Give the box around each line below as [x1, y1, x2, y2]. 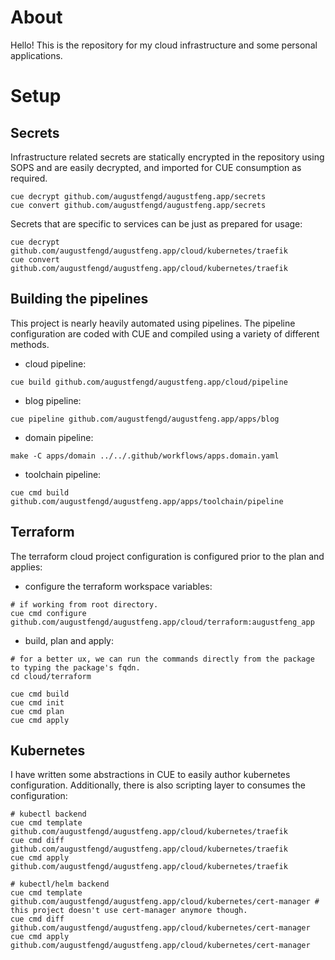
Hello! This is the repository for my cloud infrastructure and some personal [10, 39, 318, 51]
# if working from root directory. [10, 599, 159, 610]
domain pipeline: [24, 431, 94, 443]
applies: [10, 561, 43, 573]
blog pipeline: [24, 394, 82, 406]
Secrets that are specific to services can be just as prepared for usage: [10, 217, 303, 230]
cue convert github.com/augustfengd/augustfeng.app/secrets [10, 200, 267, 210]
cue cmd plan [10, 706, 65, 716]
